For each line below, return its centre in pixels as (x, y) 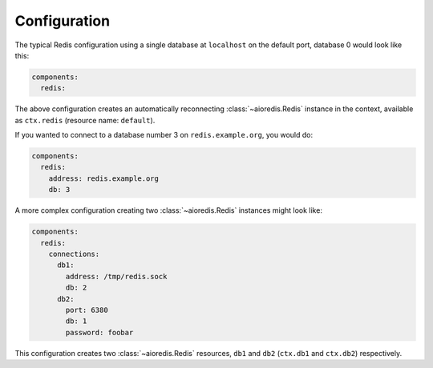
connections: (74, 254)
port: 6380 (87, 310)
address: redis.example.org (104, 178)
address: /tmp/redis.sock (116, 276)
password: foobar (99, 332)
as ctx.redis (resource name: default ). (85, 120)
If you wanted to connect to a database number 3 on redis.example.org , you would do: (164, 135)
